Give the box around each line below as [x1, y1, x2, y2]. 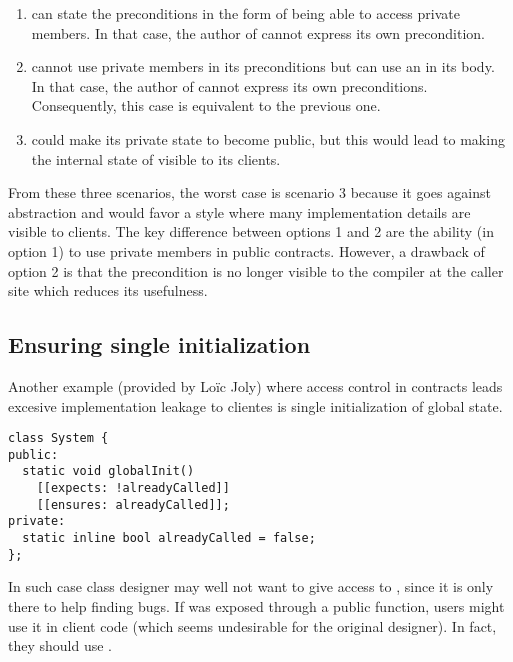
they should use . [8, 635, 112, 656]
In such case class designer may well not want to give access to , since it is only [8, 576, 494, 597]
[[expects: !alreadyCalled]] [36, 481, 230, 496]
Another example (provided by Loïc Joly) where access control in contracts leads [8, 375, 503, 396]
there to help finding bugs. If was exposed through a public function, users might [8, 595, 505, 616]
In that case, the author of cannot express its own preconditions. [31, 75, 428, 96]
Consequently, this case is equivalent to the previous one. [31, 95, 381, 116]
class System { [8, 431, 109, 446]
